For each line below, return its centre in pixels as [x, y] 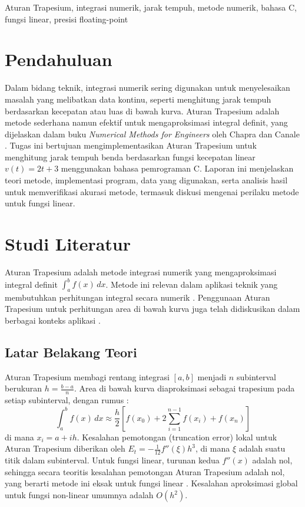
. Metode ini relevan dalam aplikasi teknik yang [192, 284]
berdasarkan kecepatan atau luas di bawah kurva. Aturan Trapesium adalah [142, 111]
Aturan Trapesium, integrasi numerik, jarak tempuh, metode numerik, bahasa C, [151, 7]
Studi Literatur [68, 244]
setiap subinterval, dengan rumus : [67, 400]
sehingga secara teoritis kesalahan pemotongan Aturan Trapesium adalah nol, [145, 471]
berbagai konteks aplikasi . [53, 320]
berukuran [24, 388]
